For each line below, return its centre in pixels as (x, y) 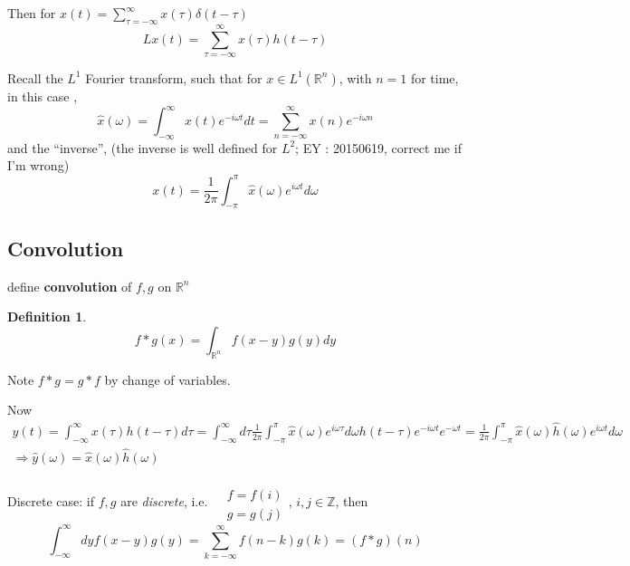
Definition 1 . (47, 317)
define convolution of (70, 286)
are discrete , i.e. (164, 500)
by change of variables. (167, 379)
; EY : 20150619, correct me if (378, 147)
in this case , (43, 96)
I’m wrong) (38, 165)
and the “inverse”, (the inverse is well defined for (143, 147)
